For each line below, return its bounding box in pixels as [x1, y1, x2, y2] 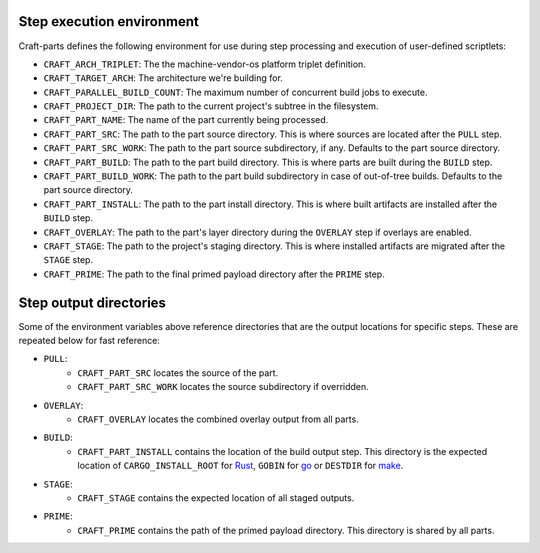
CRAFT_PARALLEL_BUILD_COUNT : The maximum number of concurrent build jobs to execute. [43, 86, 428, 98]
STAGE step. [43, 254, 94, 266]
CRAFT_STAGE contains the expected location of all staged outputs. [77, 491, 355, 504]
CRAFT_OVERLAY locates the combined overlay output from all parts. [77, 413, 359, 425]
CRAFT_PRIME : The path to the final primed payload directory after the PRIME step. [43, 268, 385, 280]
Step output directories [18, 294, 167, 311]
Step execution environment [18, 13, 199, 30]
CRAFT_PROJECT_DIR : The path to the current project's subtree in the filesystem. [43, 100, 379, 112]
